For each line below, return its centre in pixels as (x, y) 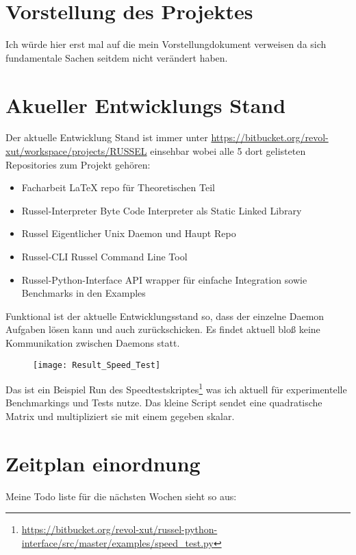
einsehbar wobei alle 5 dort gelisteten (228, 151)
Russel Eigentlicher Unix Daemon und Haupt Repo (129, 233)
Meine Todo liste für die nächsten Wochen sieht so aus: (121, 496)
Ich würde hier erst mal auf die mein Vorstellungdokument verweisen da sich (166, 44)
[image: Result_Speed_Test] (97, 365)
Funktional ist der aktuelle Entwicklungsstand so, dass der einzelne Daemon (165, 316)
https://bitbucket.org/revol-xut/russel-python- (119, 529)
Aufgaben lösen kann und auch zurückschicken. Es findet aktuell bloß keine (163, 329)
